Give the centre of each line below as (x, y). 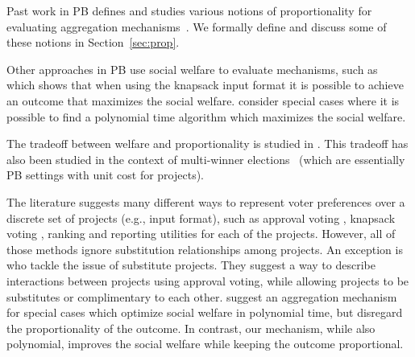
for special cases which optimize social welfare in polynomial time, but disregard (205, 312)
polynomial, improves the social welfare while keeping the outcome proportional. (205, 344)
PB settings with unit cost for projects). (105, 175)
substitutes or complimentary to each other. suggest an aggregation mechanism (202, 296)
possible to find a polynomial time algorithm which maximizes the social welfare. (206, 116)
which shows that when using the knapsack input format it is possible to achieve (205, 85)
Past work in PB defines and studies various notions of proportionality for (189, 10)
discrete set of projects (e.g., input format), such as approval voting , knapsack (201, 217)
